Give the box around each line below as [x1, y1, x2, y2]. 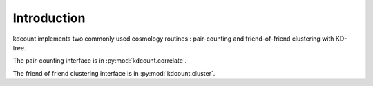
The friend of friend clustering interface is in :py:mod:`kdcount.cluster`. [12, 69, 216, 77]
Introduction [12, 10, 86, 25]
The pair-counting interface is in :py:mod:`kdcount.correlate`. [12, 56, 187, 65]
